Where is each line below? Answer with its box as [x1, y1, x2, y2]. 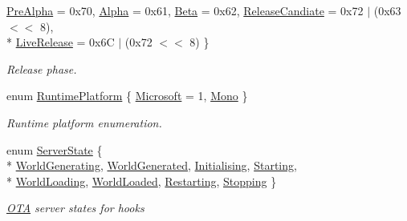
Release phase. [6, 60, 77, 77]
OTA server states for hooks [6, 199, 144, 216]
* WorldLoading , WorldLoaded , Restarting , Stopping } [6, 172, 277, 189]
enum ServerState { [6, 141, 103, 158]
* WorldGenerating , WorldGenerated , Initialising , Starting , [6, 157, 297, 174]
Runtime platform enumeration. [6, 114, 162, 131]
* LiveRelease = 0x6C [6, 34, 115, 50]
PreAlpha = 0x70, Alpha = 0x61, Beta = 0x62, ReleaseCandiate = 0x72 [6, 2, 364, 18]
